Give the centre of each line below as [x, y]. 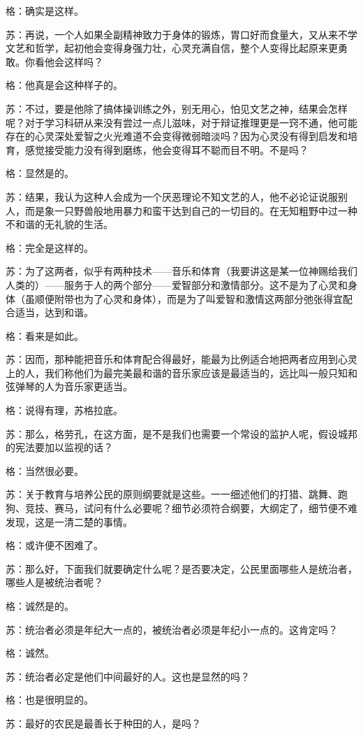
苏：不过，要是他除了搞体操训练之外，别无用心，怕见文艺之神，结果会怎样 [177, 108]
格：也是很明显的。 [50, 700]
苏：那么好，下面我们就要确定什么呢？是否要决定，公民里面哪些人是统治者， [181, 568]
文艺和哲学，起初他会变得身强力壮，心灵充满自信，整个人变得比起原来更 [172, 48]
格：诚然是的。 [40, 606]
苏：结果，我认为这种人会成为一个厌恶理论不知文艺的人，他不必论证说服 [172, 196]
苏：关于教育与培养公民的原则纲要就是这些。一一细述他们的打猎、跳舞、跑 [177, 494]
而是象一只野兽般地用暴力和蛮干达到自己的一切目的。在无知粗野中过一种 [191, 210]
